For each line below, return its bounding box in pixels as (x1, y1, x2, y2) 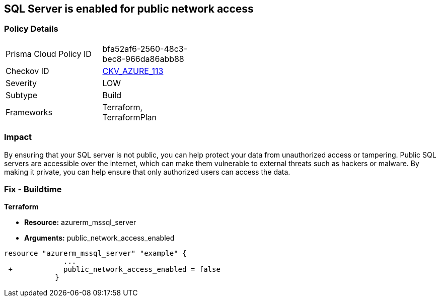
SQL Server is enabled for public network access (4, 3, 254, 15)
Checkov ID (6, 65, 49, 76)
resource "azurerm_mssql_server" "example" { (4, 249, 187, 258)
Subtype (6, 90, 38, 100)
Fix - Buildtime (4, 184, 62, 194)
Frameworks (6, 107, 52, 117)
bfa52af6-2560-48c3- (102, 43, 188, 54)
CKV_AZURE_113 (102, 65, 164, 76)
